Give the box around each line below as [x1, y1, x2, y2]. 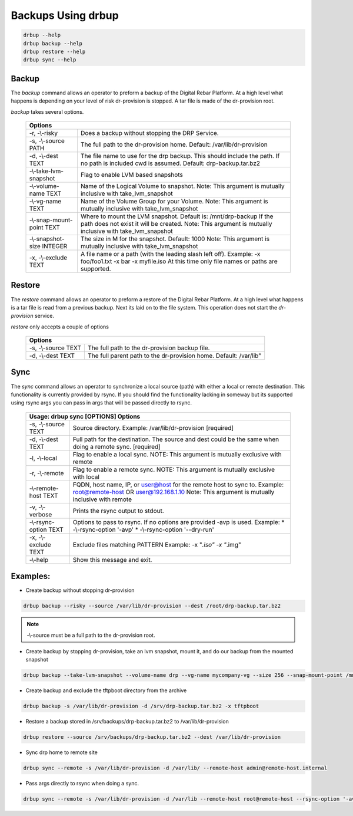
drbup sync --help [23, 57, 76, 63]
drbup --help [23, 32, 61, 38]
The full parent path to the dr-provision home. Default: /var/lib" [88, 351, 262, 360]
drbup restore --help [23, 48, 86, 55]
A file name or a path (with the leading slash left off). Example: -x [80, 249, 261, 258]
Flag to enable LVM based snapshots [80, 170, 184, 179]
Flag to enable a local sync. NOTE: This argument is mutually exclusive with [72, 450, 282, 458]
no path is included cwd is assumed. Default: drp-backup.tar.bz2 [80, 159, 261, 167]
